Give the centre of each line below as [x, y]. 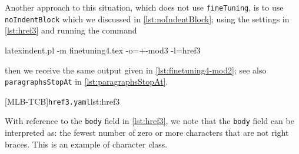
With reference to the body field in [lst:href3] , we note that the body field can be [149, 121]
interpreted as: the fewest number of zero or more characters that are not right [147, 133]
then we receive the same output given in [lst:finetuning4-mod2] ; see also [136, 70]
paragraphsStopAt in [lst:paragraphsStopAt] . [87, 81]
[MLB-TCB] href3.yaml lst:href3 [62, 101]
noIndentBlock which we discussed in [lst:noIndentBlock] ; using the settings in [147, 19]
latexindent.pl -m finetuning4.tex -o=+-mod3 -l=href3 [103, 50]
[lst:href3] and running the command [71, 30]
